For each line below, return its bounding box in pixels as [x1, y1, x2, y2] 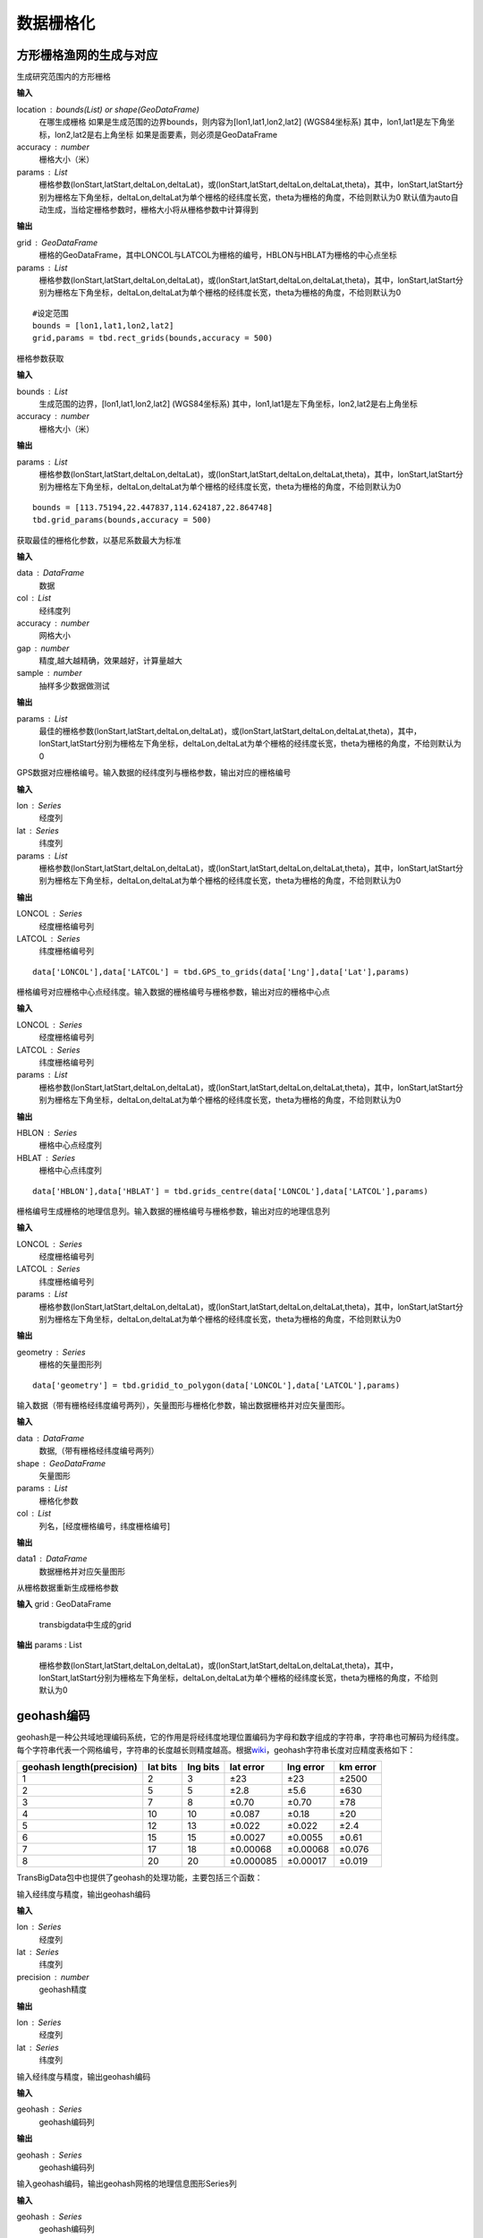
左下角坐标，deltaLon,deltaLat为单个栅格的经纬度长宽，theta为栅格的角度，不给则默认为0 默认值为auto [70, 192, 451, 202]
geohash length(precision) [21, 1761, 138, 1773]
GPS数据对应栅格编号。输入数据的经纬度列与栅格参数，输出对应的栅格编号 [16, 767, 292, 778]
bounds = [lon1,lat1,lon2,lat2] [32, 320, 174, 331]
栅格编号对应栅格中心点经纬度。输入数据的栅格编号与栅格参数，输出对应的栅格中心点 [16, 987, 330, 997]
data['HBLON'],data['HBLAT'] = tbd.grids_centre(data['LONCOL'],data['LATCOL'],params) [32, 1186, 429, 1196]
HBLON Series [16, 1127, 78, 1138]
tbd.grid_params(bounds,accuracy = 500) [32, 515, 212, 525]
